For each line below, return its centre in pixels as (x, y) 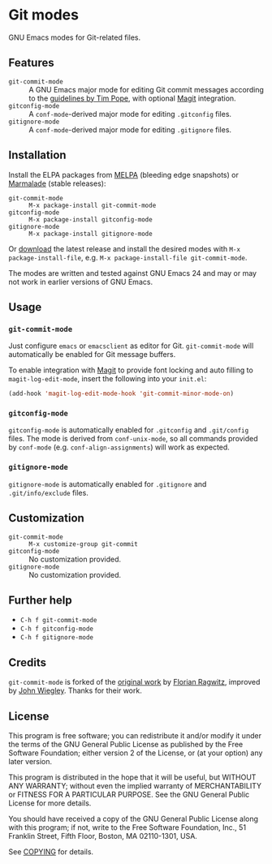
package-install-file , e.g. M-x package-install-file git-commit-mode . (128, 257)
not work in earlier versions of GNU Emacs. (80, 282)
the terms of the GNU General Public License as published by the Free (126, 744)
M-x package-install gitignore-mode (91, 234)
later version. (30, 761)
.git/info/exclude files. (49, 492)
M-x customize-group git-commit (83, 544)
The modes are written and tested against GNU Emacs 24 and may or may (133, 273)
